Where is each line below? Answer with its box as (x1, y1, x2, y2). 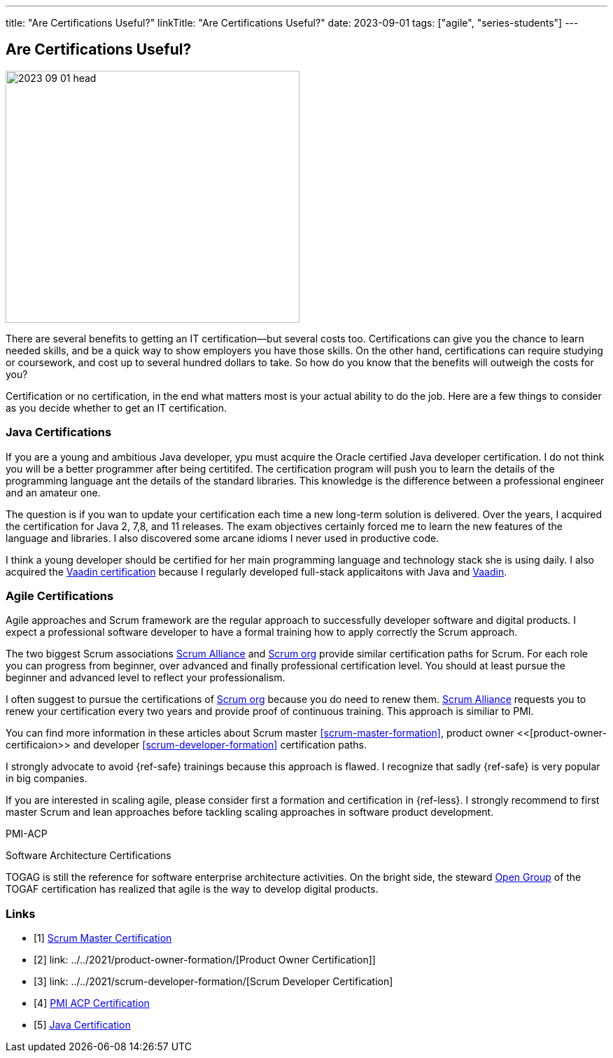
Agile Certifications (6, 588, 114, 603)
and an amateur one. (6, 486, 101, 499)
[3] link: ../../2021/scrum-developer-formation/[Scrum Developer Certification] (34, 975, 393, 988)
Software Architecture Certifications (6, 849, 171, 862)
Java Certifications (6, 425, 112, 440)
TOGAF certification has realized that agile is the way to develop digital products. (6, 883, 379, 896)
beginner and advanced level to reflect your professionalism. (6, 671, 286, 684)
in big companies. (6, 772, 87, 785)
